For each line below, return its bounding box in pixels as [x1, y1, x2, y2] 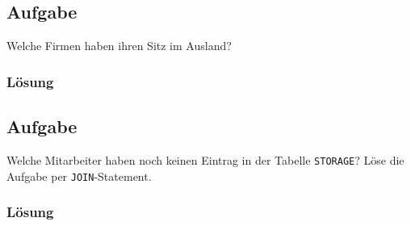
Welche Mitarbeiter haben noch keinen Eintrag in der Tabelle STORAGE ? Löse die [6, 151, 405, 168]
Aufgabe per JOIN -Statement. [6, 167, 152, 184]
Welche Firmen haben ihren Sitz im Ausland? [6, 37, 232, 54]
